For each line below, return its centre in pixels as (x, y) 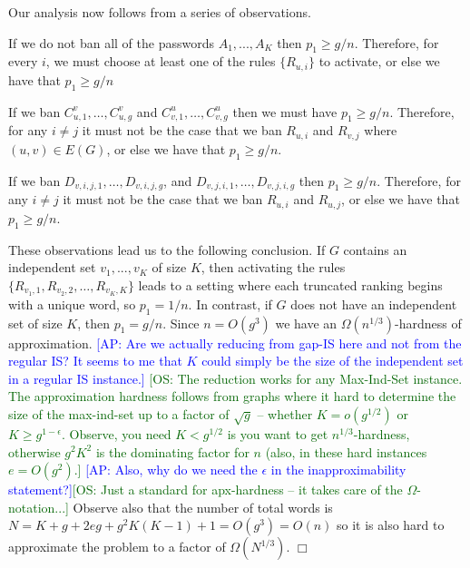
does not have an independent (374, 304)
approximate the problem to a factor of (117, 547)
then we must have (285, 111)
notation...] (39, 507)
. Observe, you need (116, 433)
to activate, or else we (379, 61)
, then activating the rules (273, 267)
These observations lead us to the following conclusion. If (167, 249)
